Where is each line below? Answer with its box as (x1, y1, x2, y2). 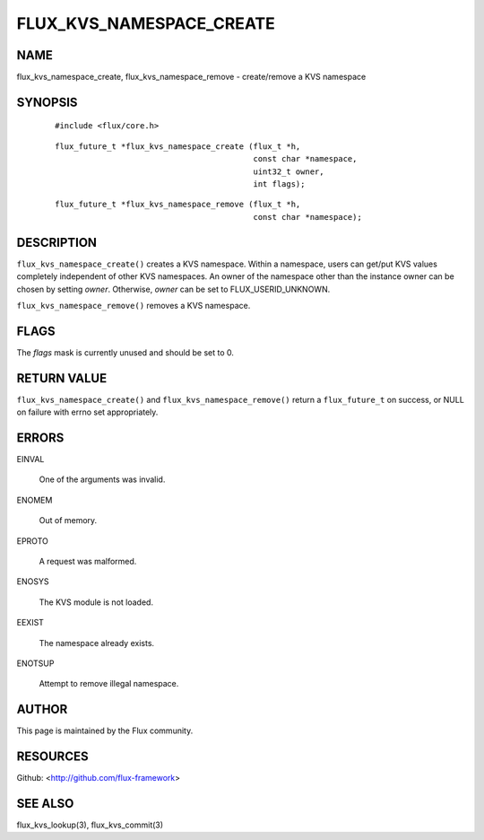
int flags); (253, 179, 306, 189)
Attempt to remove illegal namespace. (39, 678, 179, 689)
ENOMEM (16, 494, 53, 505)
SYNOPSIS (16, 94, 78, 109)
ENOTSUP (16, 658, 55, 669)
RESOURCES (16, 749, 89, 765)
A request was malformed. (39, 556, 137, 566)
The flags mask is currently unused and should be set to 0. (16, 346, 235, 358)
